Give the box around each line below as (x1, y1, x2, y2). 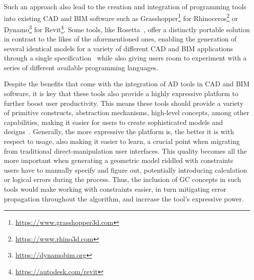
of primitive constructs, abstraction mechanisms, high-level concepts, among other (4, 107, 250, 118)
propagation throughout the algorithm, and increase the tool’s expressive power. (4, 193, 244, 203)
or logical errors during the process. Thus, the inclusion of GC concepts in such (4, 174, 241, 184)
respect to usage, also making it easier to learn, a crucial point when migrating (4, 136, 240, 146)
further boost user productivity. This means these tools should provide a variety (4, 98, 244, 108)
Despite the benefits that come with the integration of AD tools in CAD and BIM (4, 79, 250, 89)
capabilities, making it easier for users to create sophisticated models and (4, 117, 223, 127)
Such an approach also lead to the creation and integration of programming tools (4, 1, 247, 11)
